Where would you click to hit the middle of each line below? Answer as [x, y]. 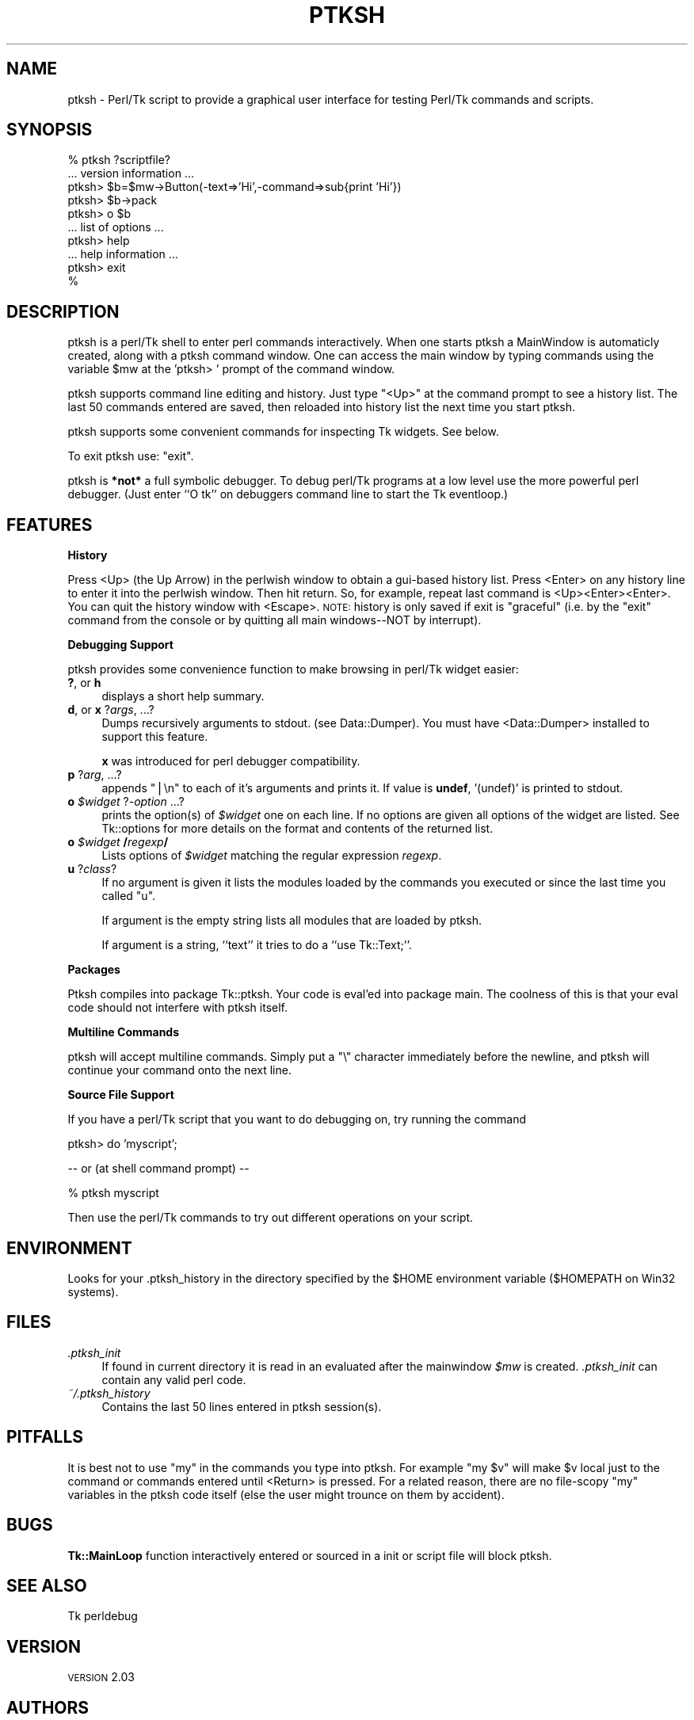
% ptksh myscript [113, 1193]
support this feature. [155, 737]
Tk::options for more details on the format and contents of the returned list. [297, 829]
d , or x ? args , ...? [111, 710]
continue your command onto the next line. [179, 1070]
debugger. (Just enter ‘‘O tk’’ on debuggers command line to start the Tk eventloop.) [288, 494]
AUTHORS [48, 1707]
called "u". [129, 896]
